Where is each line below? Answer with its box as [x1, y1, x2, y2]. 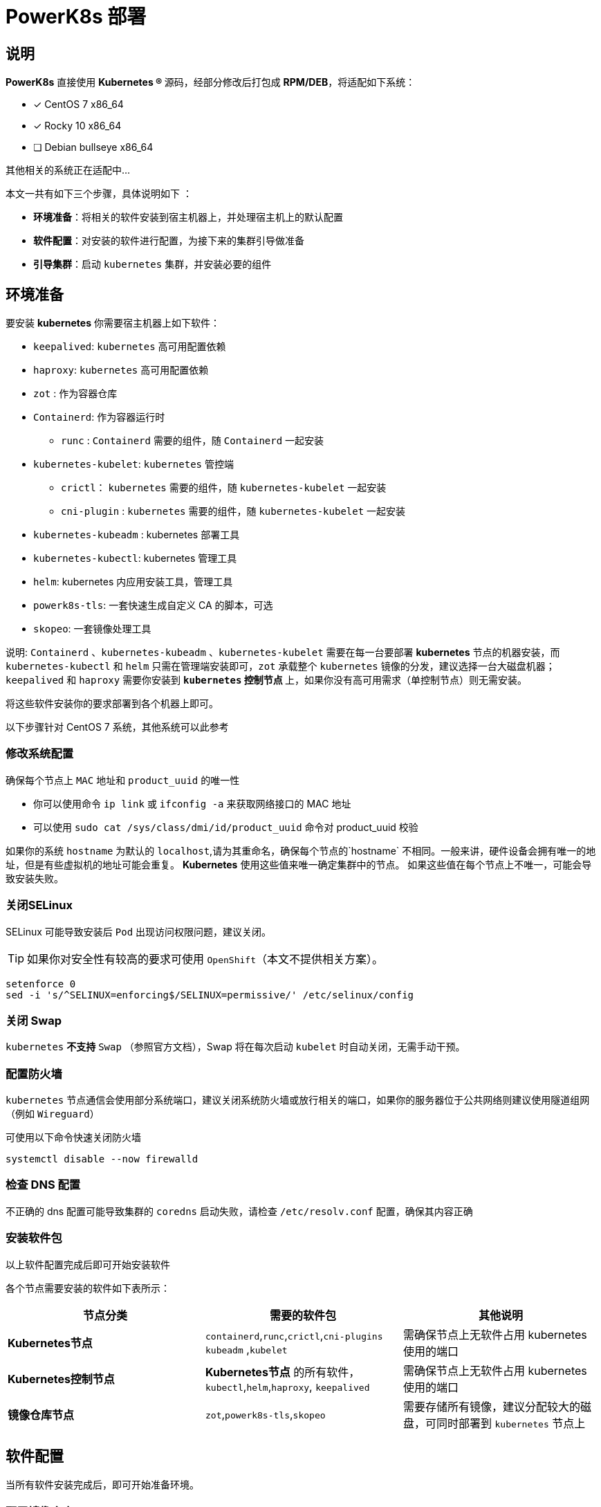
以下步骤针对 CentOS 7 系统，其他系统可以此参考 [6, 721, 229, 733]
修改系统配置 [6, 747, 74, 761]
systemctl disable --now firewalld [6, 1153, 198, 1165]
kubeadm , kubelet [205, 1342, 288, 1356]
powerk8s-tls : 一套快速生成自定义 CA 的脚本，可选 [33, 599, 273, 612]
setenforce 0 [6, 978, 76, 989]
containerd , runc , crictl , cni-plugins [205, 1328, 383, 1342]
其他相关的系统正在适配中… [6, 164, 131, 176]
